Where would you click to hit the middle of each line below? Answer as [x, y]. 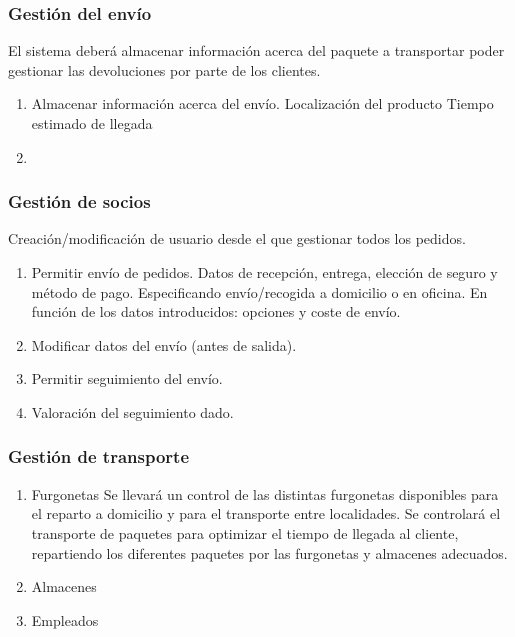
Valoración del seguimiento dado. [132, 411]
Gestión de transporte [98, 456]
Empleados [65, 619]
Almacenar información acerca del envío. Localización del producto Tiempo [262, 103]
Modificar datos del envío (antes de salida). [164, 344]
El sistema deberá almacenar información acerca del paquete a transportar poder [256, 50]
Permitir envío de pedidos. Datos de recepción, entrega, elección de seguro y [264, 272]
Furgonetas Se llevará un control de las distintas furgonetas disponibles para [265, 493]
